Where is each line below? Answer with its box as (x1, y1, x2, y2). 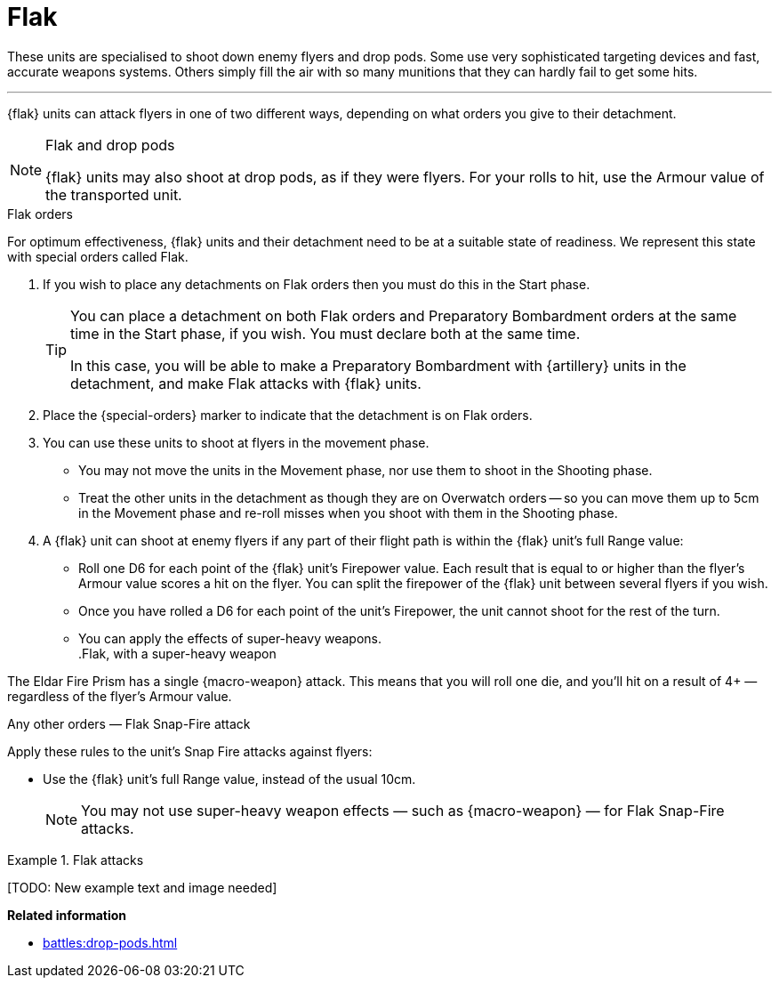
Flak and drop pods (45, 135, 175, 154)
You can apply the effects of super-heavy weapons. (78, 630, 381, 646)
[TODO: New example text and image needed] (7, 879, 277, 895)
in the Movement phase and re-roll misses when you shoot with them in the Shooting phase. (78, 505, 618, 521)
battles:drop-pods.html (43, 934, 178, 950)
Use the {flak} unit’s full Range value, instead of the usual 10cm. (43, 771, 416, 787)
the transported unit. (45, 185, 182, 204)
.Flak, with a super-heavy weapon (78, 645, 277, 661)
